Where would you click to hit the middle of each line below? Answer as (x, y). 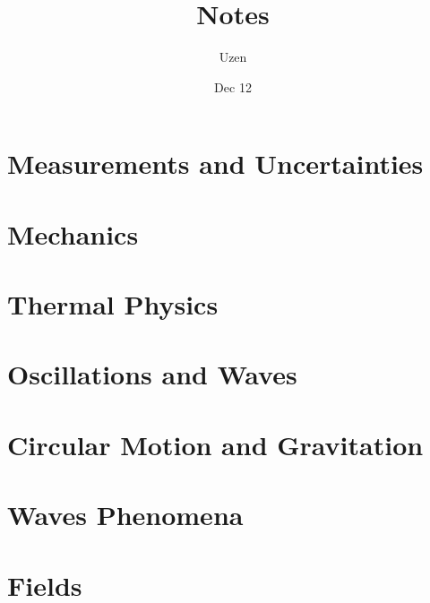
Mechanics (73, 233)
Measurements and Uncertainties (215, 164)
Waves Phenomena (125, 515)
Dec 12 (233, 86)
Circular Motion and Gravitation (215, 444)
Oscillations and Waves (152, 374)
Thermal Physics (113, 304)
